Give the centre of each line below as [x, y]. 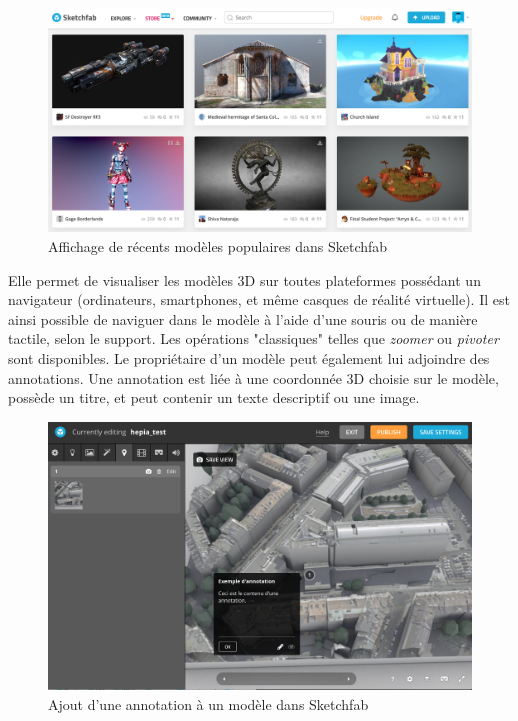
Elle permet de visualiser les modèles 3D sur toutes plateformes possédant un [244, 279]
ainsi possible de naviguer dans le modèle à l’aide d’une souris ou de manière [243, 318]
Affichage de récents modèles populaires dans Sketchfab [218, 246]
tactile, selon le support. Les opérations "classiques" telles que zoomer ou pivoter [253, 338]
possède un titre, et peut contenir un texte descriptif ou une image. [214, 397]
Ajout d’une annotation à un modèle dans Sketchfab [208, 704]
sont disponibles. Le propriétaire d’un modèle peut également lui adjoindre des [249, 357]
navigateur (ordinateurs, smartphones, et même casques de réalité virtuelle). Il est [259, 299]
